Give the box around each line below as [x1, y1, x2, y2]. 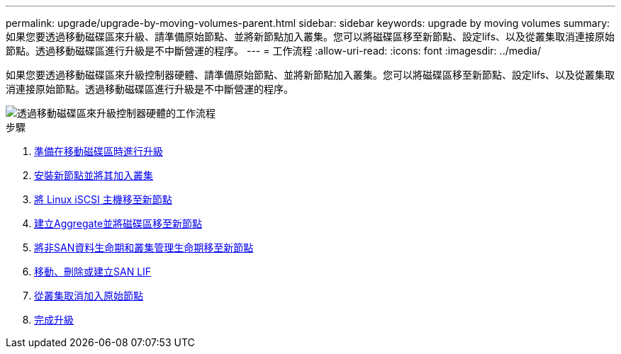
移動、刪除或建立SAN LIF [34, 265, 152, 278]
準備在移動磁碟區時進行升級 [34, 145, 163, 157]
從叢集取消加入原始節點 [34, 290, 143, 302]
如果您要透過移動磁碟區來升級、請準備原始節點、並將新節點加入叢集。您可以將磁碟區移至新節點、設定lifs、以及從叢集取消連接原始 [6, 30, 615, 42]
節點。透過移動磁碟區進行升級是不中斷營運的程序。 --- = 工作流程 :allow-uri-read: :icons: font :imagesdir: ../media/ [6, 45, 542, 57]
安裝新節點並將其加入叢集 [34, 169, 153, 181]
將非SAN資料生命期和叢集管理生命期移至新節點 [34, 241, 254, 253]
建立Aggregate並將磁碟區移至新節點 [34, 217, 203, 229]
